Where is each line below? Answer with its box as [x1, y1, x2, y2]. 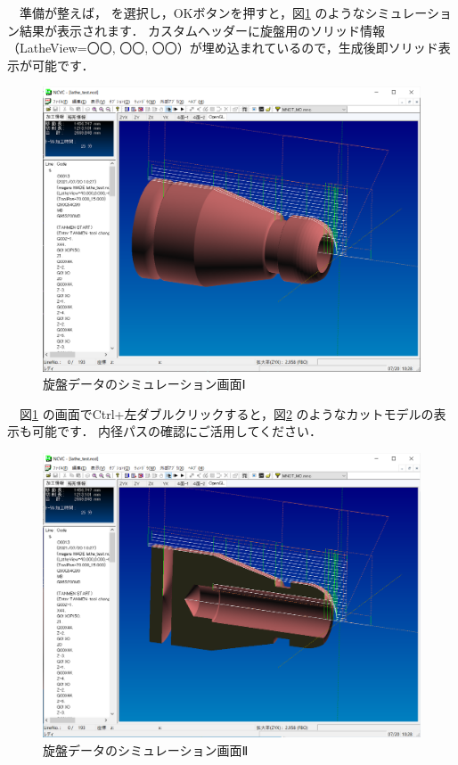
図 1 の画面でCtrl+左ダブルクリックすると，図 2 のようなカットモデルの [19, 404, 434, 423]
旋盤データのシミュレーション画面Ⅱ [43, 740, 249, 759]
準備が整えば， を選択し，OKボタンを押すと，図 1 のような [19, 4, 365, 21]
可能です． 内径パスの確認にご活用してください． [31, 422, 322, 440]
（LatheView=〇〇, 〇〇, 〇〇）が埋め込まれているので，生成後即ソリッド [7, 38, 438, 57]
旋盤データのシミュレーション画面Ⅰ [43, 374, 246, 393]
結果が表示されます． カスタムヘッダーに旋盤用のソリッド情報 [19, 21, 386, 39]
